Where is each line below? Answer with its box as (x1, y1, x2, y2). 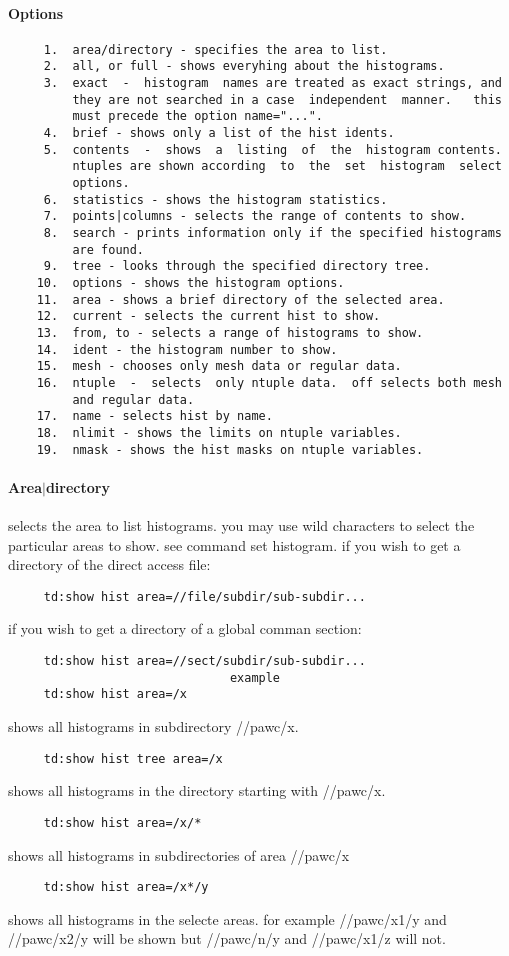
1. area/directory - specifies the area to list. (43, 42, 388, 57)
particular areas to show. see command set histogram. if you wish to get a (8, 534, 461, 555)
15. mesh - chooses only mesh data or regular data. (36, 359, 402, 374)
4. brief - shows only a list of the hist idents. (43, 126, 395, 141)
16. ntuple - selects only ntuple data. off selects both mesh (36, 375, 502, 390)
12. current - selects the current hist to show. (36, 309, 381, 324)
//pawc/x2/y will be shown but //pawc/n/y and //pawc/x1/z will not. (8, 928, 446, 949)
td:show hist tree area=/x (43, 751, 223, 766)
